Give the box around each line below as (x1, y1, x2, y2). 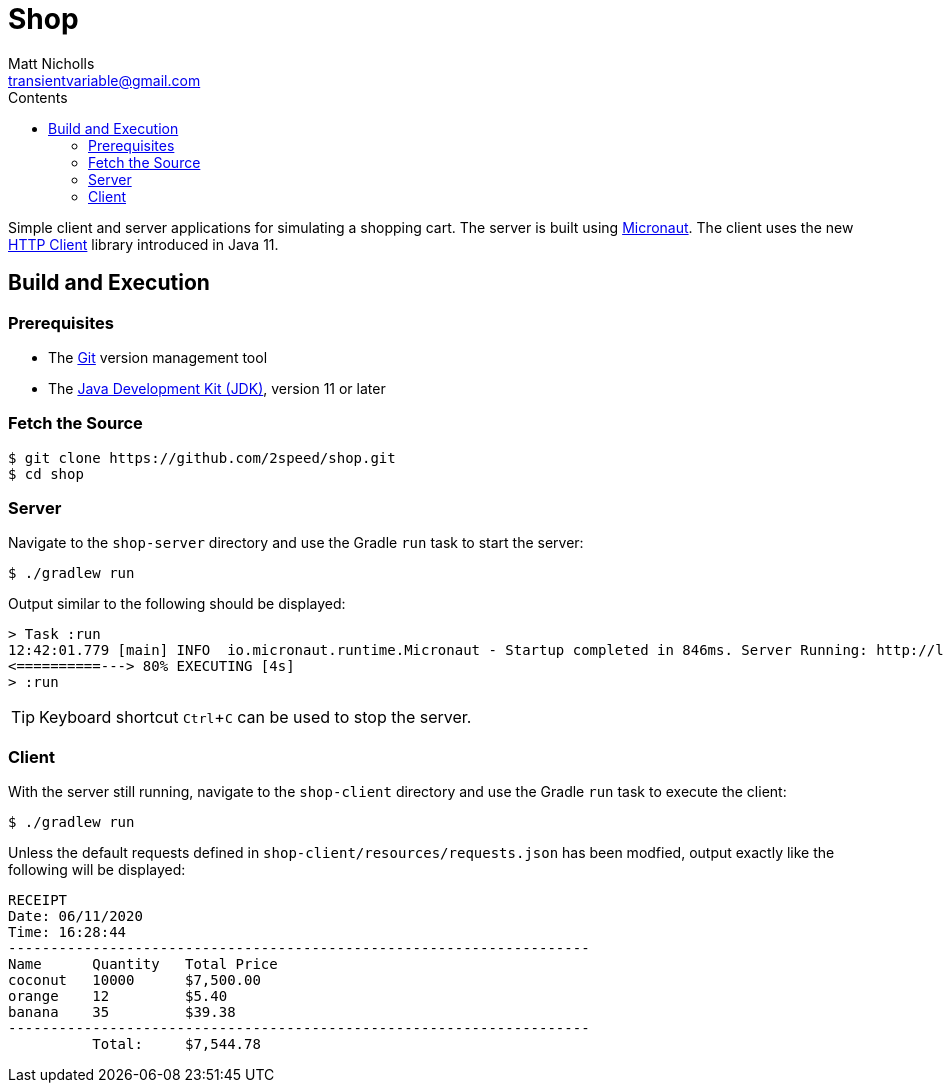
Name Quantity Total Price (8, 956, 278, 973)
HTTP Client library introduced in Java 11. (8, 235, 279, 253)
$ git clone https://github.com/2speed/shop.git (8, 449, 396, 466)
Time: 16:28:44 (8, 924, 127, 941)
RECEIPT (8, 892, 68, 909)
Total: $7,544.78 (92, 1036, 261, 1053)
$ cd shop (8, 465, 84, 482)
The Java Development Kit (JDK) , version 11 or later (48, 379, 386, 397)
